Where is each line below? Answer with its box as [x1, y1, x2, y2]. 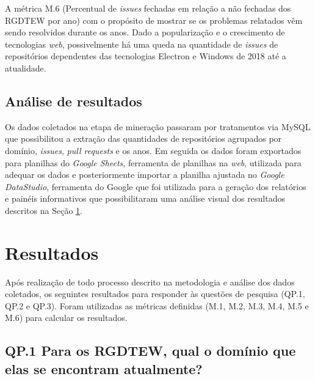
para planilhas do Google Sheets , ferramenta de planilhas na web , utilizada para [5, 156, 302, 169]
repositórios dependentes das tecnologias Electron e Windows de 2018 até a [5, 50, 286, 62]
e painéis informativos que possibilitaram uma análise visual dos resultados [5, 192, 285, 205]
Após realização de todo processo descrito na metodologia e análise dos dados [5, 275, 295, 288]
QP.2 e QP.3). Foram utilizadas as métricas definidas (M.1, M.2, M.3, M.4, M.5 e [5, 299, 309, 312]
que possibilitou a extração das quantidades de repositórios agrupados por [5, 132, 282, 145]
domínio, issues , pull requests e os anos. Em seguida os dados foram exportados [5, 144, 302, 156]
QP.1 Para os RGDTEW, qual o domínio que [5, 341, 296, 360]
